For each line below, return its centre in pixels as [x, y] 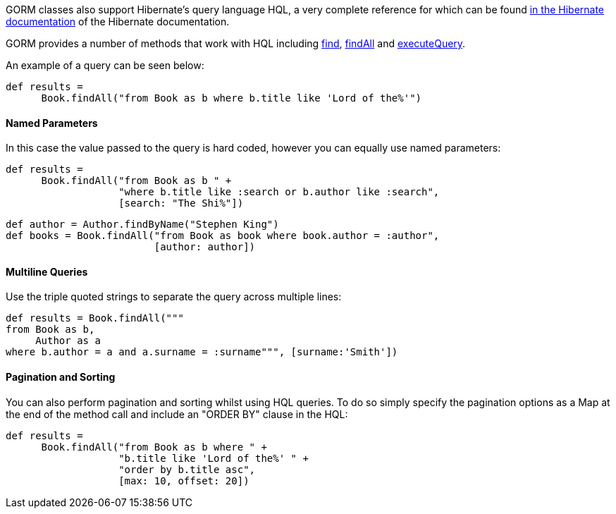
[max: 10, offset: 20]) [184, 481]
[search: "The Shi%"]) [181, 203]
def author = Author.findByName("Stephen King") [142, 225]
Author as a [68, 341]
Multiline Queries [47, 271]
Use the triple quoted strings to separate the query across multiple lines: [174, 297]
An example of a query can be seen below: [105, 65]
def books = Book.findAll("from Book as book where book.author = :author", [223, 236]
